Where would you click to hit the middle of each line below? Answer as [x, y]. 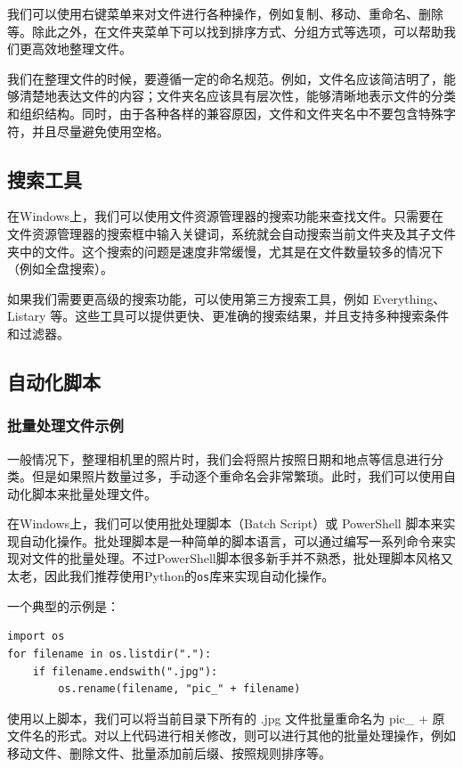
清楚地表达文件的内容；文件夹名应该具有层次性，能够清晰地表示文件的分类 [237, 96]
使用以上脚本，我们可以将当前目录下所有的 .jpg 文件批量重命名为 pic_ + [218, 718]
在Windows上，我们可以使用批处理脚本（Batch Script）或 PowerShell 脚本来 [225, 523]
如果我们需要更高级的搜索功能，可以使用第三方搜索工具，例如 [188, 298]
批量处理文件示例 [65, 425]
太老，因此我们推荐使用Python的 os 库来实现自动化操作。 [171, 576]
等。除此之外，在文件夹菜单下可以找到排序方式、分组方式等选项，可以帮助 [225, 31]
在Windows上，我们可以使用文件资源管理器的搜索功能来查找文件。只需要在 [226, 216]
